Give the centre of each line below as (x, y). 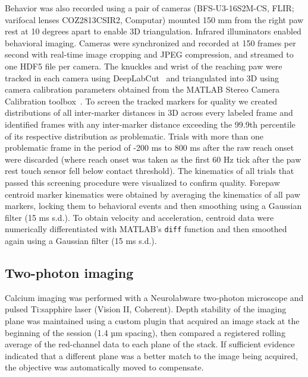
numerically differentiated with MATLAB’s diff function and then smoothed (146, 229)
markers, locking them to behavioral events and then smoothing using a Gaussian (153, 206)
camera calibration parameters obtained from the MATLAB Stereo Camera (142, 89)
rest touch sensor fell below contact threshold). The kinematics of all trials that (150, 171)
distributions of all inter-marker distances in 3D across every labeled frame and (149, 113)
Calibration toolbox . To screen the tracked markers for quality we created (141, 101)
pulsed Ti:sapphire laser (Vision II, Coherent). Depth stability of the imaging (146, 309)
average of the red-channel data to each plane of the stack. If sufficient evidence (150, 344)
